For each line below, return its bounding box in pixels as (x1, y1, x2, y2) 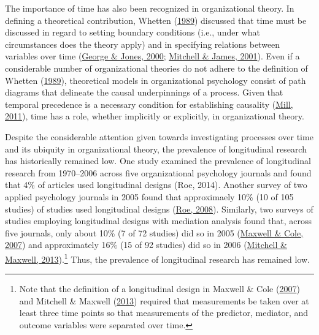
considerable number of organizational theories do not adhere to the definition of (5, 61, 308, 74)
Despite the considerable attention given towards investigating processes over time (5, 130, 313, 143)
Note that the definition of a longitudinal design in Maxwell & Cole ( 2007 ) (19, 282, 300, 295)
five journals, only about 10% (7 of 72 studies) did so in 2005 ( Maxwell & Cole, (5, 226, 304, 239)
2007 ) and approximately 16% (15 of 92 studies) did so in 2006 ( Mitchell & (5, 238, 287, 251)
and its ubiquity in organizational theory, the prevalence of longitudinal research (5, 142, 307, 155)
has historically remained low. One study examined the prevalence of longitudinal (5, 154, 311, 167)
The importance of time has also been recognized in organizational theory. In (5, 2, 294, 14)
